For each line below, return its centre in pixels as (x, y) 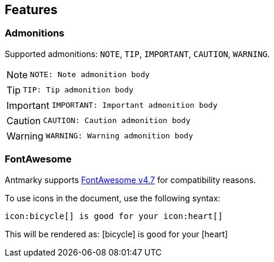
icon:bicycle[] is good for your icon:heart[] (114, 216)
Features (31, 10)
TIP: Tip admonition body (78, 90)
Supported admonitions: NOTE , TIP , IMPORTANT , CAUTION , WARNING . (138, 54)
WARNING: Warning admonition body (119, 136)
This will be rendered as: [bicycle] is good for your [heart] (116, 234)
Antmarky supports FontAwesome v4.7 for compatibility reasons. (131, 180)
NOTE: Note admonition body (90, 75)
